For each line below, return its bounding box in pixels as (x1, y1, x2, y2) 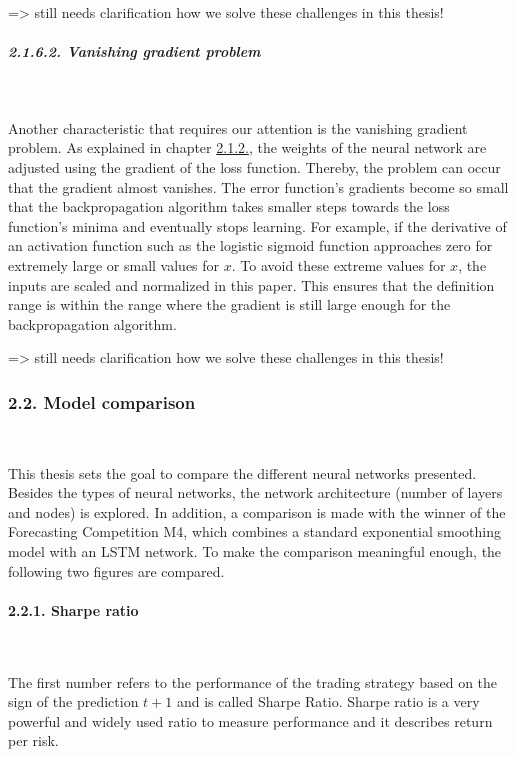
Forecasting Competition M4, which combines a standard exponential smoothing (8, 521, 501, 542)
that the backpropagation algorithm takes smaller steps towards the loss (8, 196, 450, 217)
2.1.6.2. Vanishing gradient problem (8, 41, 261, 62)
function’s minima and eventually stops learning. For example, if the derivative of (8, 215, 507, 236)
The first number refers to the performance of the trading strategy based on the (8, 671, 498, 692)
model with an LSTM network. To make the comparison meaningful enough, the (8, 541, 502, 562)
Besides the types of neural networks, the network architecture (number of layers (8, 482, 503, 503)
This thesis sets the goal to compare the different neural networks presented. (8, 462, 477, 483)
